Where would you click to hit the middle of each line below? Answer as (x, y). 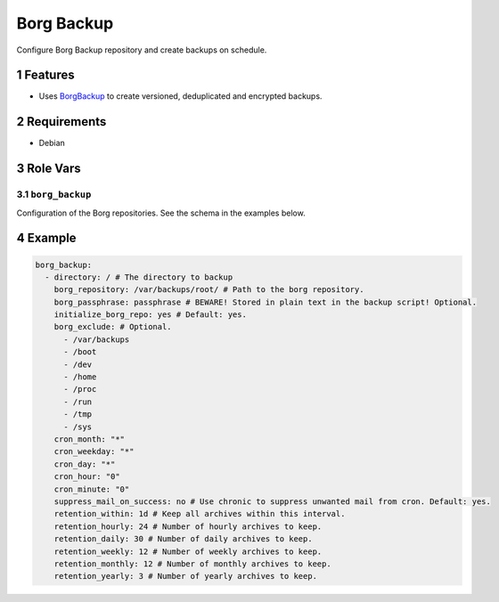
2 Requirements (61, 122)
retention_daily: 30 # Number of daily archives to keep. (183, 539)
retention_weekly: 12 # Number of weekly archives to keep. (188, 551)
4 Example (46, 238)
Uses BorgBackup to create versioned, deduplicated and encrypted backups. (180, 96)
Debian (52, 143)
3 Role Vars (49, 169)
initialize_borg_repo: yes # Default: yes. (150, 315)
